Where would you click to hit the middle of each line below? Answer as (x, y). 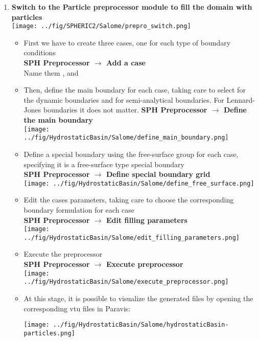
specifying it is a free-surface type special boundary (104, 164)
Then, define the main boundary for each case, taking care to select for (135, 90)
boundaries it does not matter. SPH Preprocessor (125, 110)
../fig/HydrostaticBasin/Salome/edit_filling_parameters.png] (132, 237)
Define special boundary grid (158, 174)
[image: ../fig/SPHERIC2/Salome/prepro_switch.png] (101, 26)
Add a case (126, 63)
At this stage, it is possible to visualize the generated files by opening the (138, 298)
